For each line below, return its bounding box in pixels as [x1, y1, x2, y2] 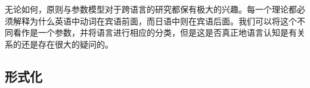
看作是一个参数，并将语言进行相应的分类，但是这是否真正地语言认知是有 [13, 26, 297, 39]
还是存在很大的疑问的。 [21, 37, 113, 50]
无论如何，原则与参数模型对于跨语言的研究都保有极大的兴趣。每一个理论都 [5, 3, 297, 15]
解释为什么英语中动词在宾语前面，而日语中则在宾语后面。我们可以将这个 [13, 14, 297, 27]
